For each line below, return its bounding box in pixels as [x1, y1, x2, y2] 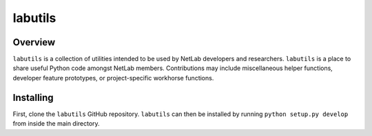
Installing [12, 91, 54, 103]
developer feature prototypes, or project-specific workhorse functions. [12, 73, 214, 82]
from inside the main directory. [12, 120, 100, 128]
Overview [12, 36, 56, 48]
